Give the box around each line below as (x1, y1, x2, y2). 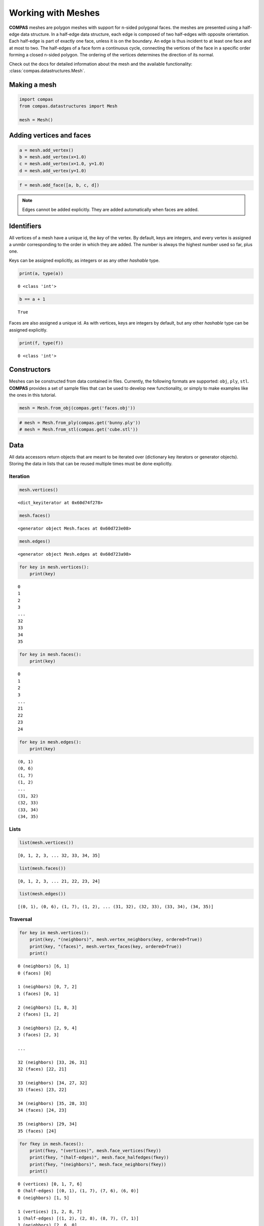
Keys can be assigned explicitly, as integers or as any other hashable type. (9, 257, 160, 263)
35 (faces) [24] (18, 1128, 57, 1134)
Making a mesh (9, 80, 57, 89)
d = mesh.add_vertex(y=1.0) (19, 168, 87, 174)
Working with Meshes (9, 7, 100, 18)
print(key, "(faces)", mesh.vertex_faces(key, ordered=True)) (29, 944, 182, 949)
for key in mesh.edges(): (19, 739, 82, 745)
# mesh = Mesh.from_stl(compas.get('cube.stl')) (19, 427, 138, 433)
